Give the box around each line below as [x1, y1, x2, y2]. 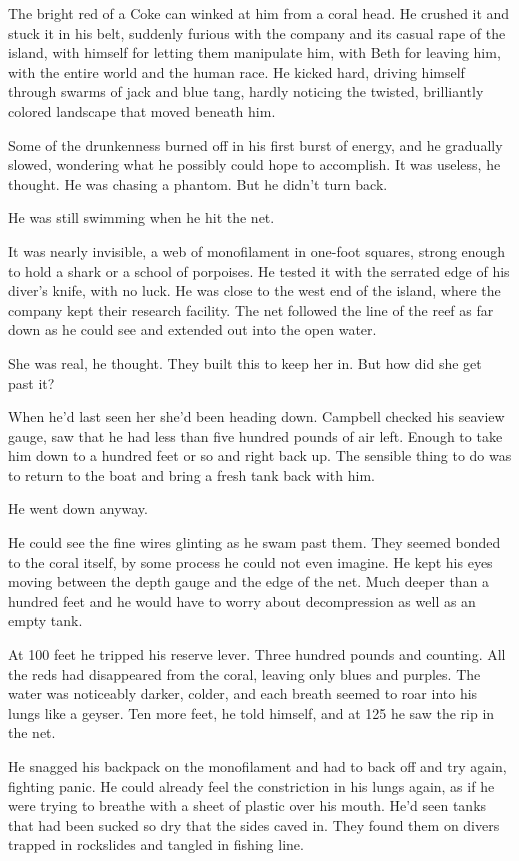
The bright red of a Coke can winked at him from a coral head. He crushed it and [8, 3, 510, 23]
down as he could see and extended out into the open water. [8, 319, 377, 340]
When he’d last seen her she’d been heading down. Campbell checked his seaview [8, 406, 505, 427]
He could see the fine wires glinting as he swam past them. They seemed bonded [8, 532, 501, 553]
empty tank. [8, 610, 83, 631]
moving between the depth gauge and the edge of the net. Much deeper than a [8, 571, 490, 592]
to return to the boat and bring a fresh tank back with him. [8, 464, 375, 485]
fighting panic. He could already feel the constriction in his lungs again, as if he [8, 775, 495, 796]
